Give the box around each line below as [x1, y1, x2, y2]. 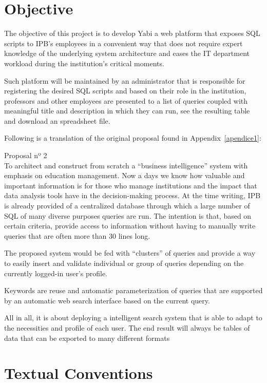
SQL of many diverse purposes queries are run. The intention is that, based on [4, 210, 252, 221]
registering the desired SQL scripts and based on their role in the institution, [4, 85, 246, 96]
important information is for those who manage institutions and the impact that [4, 180, 257, 190]
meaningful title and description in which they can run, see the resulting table [4, 105, 250, 116]
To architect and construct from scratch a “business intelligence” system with [4, 160, 248, 170]
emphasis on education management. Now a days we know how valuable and [4, 170, 245, 181]
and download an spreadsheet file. [4, 115, 110, 126]
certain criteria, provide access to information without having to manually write [4, 220, 256, 231]
